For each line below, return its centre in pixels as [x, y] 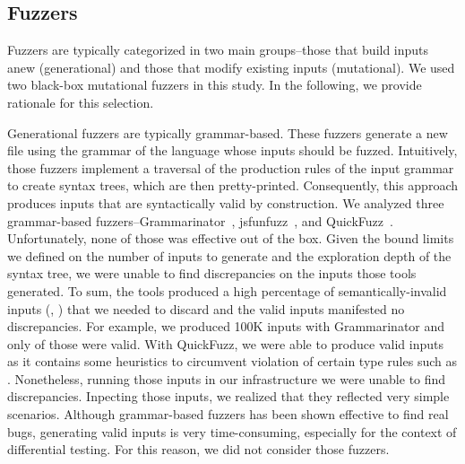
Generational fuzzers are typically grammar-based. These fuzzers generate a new [228, 132]
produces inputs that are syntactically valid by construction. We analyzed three [226, 202]
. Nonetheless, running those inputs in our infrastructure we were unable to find [227, 378]
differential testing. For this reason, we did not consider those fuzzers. [198, 449]
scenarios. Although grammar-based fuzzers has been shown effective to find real [228, 414]
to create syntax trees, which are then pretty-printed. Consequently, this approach [232, 185]
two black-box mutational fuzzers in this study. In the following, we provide [215, 85]
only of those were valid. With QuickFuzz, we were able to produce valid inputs [225, 343]
